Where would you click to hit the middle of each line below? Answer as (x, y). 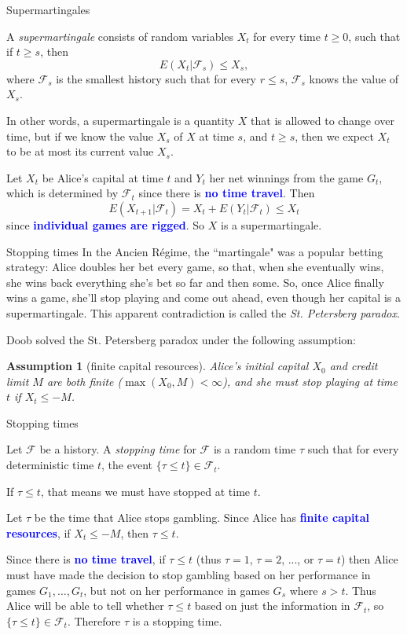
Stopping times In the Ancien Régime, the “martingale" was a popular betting (195, 251)
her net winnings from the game (286, 177)
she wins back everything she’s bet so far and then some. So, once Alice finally (195, 282)
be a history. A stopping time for (118, 449)
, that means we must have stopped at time (145, 491)
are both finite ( (84, 381)
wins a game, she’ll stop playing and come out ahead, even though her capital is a (203, 297)
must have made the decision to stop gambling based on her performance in (189, 575)
